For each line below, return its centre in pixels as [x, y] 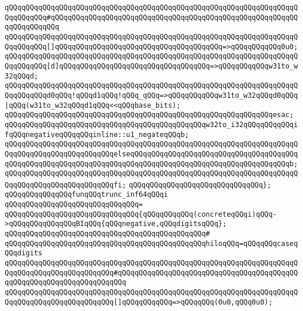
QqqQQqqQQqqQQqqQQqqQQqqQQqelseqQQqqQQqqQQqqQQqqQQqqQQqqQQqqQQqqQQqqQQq [151, 154]
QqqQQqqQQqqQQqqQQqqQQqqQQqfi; [66, 185]
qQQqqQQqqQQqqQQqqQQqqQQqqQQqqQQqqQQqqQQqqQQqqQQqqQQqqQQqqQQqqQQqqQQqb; [151, 164]
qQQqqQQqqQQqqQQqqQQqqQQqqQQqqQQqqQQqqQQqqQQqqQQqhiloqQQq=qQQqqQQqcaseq [151, 243]
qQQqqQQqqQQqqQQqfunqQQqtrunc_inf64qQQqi [87, 195]
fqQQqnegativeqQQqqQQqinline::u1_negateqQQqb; [97, 134]
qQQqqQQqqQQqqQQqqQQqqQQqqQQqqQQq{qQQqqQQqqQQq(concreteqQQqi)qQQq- [141, 214]
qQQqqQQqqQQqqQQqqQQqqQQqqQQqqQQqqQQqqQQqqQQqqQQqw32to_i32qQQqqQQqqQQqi [151, 124]
